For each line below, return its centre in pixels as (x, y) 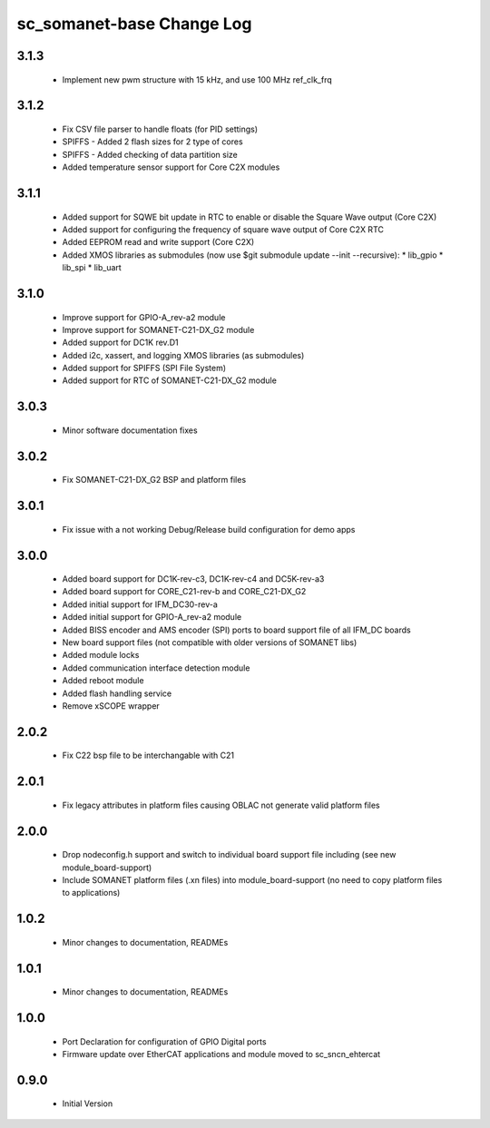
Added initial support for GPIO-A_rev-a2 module (152, 617)
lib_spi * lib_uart (92, 268)
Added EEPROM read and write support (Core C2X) (158, 242)
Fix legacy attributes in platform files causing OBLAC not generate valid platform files (221, 805)
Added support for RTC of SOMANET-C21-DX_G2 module (169, 380)
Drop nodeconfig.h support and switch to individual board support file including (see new (229, 855)
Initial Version (88, 1103)
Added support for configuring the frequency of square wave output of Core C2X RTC (223, 229)
